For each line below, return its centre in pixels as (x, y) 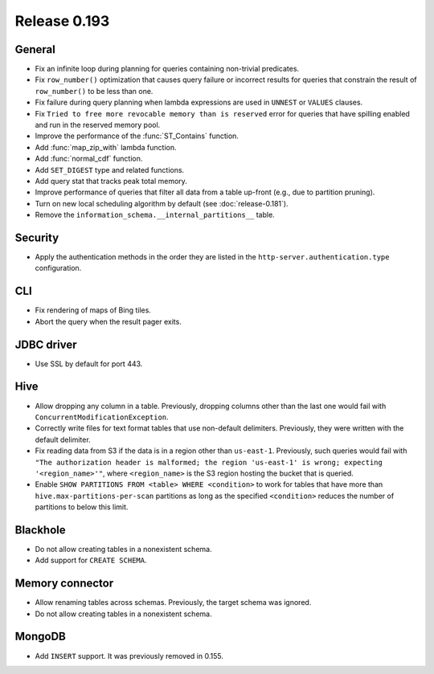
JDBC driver (46, 344)
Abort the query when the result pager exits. (108, 321)
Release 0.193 (62, 21)
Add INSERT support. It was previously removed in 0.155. (129, 656)
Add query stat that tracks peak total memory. (111, 181)
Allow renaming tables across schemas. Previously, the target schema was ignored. (173, 603)
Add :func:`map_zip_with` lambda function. (106, 147)
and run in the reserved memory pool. (98, 125)
